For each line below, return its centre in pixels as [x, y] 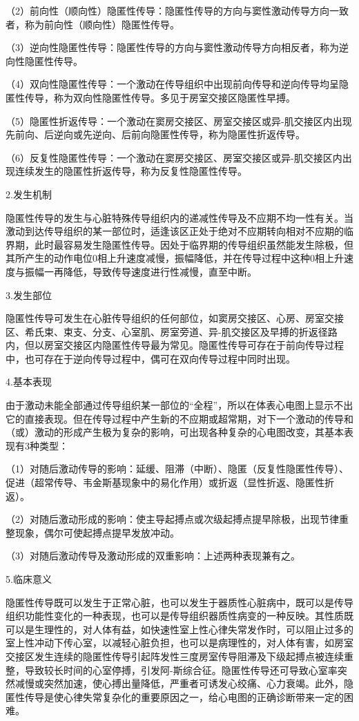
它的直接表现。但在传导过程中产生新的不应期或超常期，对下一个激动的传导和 [179, 418]
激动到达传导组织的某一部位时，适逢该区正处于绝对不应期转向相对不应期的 [175, 231]
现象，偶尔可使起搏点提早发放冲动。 [97, 532]
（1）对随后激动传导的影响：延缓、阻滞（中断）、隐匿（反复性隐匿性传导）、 [177, 469]
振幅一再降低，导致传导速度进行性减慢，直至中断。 [140, 271]
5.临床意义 [29, 579]
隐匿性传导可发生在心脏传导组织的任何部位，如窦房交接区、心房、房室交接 [175, 318]
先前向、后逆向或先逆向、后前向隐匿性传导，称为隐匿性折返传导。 [155, 134]
